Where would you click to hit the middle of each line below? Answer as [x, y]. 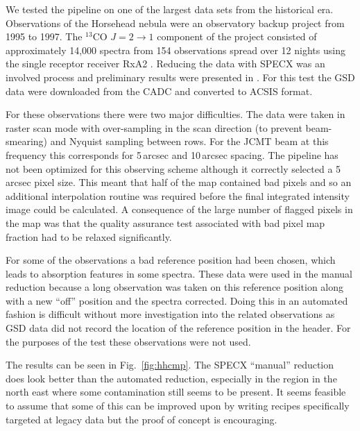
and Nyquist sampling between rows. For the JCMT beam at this [189, 141]
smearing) [27, 141]
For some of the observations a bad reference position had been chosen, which [171, 260]
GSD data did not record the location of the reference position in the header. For [178, 328]
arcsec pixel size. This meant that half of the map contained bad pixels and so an [179, 182]
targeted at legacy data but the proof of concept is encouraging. [142, 419]
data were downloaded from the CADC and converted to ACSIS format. [159, 91]
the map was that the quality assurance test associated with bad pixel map [165, 222]
